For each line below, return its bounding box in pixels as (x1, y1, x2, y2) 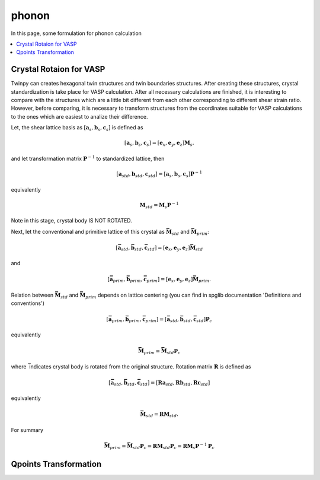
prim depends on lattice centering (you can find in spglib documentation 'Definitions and (85, 291, 302, 300)
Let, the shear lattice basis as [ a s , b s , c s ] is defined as (11, 124, 143, 132)
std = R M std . (146, 411, 179, 419)
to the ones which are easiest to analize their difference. (11, 113, 148, 120)
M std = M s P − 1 (139, 201, 179, 210)
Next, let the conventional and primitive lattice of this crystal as (11, 228, 165, 235)
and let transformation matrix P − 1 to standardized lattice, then (11, 154, 165, 162)
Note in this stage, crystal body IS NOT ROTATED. (11, 217, 133, 224)
